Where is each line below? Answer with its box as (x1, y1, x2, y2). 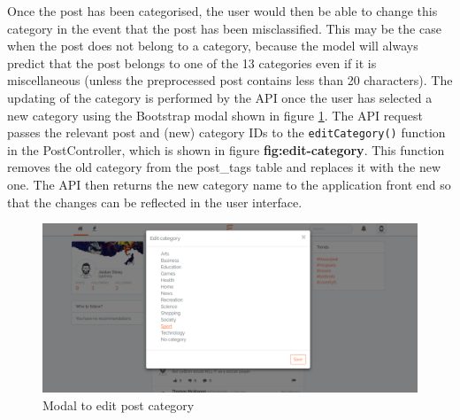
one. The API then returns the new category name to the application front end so (7, 175, 451, 193)
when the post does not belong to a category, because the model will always (7, 36, 418, 55)
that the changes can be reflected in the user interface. (7, 192, 303, 211)
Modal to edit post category (42, 396, 195, 415)
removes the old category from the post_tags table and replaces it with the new (7, 158, 441, 176)
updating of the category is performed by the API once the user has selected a (7, 88, 433, 106)
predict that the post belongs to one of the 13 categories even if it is (7, 53, 377, 72)
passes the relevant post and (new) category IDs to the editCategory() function (7, 123, 446, 142)
